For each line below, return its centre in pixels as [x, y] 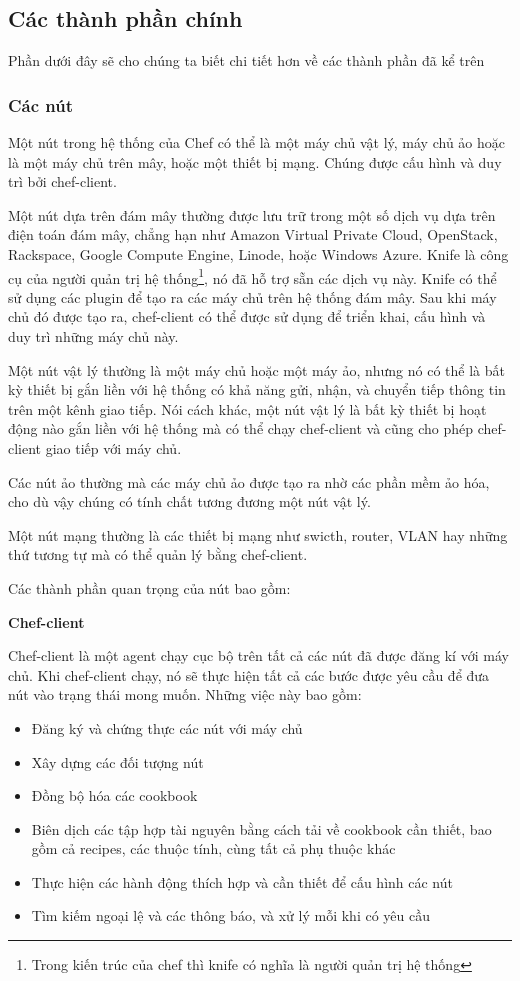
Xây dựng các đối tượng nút [117, 761]
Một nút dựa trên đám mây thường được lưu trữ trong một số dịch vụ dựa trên [252, 214]
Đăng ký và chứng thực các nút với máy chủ [167, 727]
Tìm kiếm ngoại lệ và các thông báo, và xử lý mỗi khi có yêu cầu [230, 915]
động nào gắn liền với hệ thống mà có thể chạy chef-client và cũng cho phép [241, 428]
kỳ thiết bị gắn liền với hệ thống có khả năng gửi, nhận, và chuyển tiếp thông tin [257, 389]
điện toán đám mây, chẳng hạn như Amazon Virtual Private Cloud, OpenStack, [253, 234]
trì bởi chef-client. [62, 181]
